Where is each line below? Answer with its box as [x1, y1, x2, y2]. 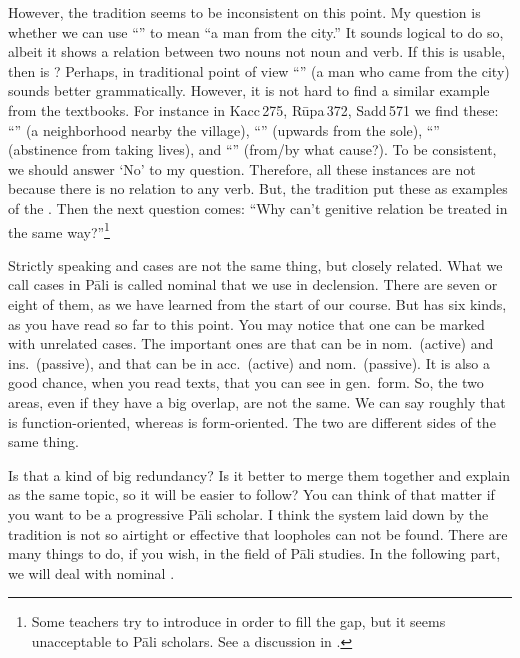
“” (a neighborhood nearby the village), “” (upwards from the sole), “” [8, 119, 440, 140]
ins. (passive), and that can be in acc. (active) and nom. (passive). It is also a [8, 352, 490, 373]
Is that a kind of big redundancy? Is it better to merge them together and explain [8, 464, 510, 485]
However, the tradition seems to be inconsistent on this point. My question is [8, 2, 481, 22]
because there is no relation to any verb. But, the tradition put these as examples [8, 178, 508, 199]
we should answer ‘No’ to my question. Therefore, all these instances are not [8, 158, 476, 179]
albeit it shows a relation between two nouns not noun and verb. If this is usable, [8, 41, 506, 62]
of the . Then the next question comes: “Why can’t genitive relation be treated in [8, 197, 508, 218]
